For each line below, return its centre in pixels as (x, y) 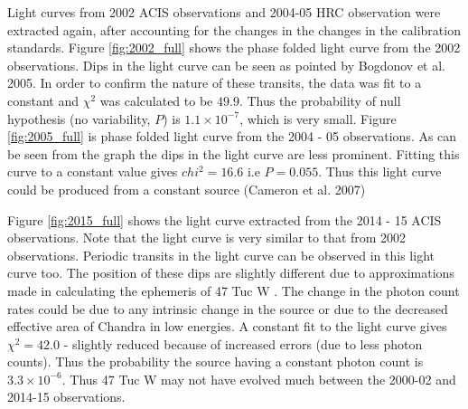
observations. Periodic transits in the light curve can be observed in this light (221, 255)
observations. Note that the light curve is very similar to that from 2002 (207, 238)
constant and (43, 100)
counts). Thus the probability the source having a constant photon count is (215, 361)
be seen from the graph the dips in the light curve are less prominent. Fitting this (234, 153)
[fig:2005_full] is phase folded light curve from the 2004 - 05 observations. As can (232, 136)
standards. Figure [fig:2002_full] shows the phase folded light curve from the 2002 (234, 48)
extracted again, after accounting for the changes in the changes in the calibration (234, 29)
